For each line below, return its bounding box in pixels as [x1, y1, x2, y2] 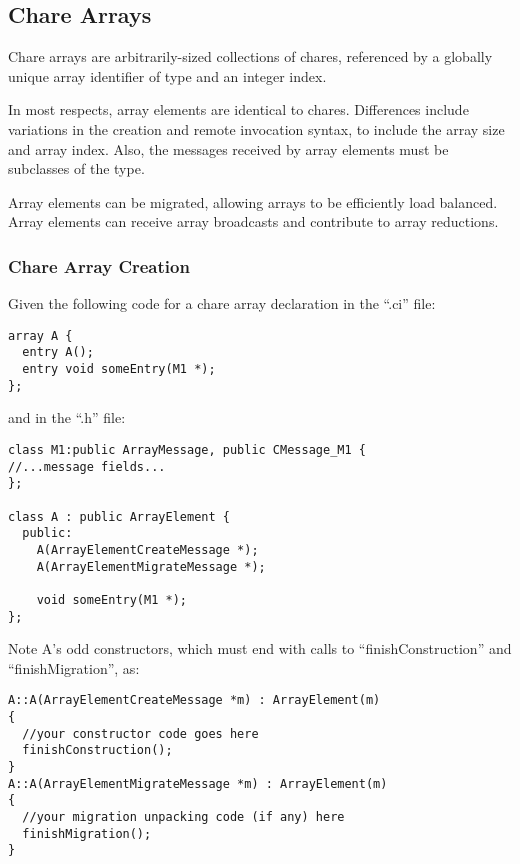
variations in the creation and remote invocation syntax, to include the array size [8, 118, 505, 139]
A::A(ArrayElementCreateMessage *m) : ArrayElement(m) [8, 693, 381, 708]
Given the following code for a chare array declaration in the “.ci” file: [8, 293, 436, 314]
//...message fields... [8, 459, 166, 474]
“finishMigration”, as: [8, 657, 140, 678]
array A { [8, 328, 73, 343]
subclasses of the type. [8, 158, 145, 179]
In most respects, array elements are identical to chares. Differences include [8, 99, 469, 120]
